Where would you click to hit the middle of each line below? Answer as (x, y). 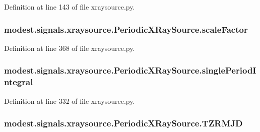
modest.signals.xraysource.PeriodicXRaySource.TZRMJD (123, 123)
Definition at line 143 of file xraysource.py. (70, 7)
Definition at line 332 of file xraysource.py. (70, 101)
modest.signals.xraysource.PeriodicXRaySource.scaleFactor (126, 29)
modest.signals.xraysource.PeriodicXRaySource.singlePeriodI (130, 70)
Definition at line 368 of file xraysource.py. (70, 48)
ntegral (19, 82)
